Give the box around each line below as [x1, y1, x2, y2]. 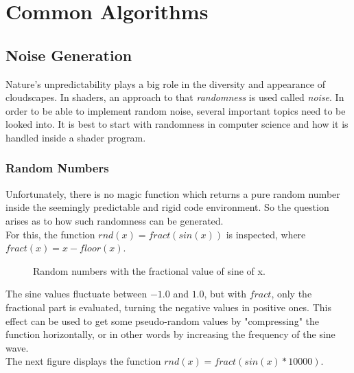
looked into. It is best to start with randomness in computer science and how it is [5, 117, 349, 131]
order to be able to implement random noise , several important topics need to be [5, 103, 346, 117]
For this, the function [5, 227, 95, 241]
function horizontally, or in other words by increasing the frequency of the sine [5, 327, 335, 341]
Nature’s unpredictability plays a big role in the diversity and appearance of [5, 76, 325, 91]
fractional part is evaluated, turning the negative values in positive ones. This [5, 299, 331, 314]
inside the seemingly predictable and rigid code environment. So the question [5, 200, 329, 214]
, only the [271, 286, 312, 301]
